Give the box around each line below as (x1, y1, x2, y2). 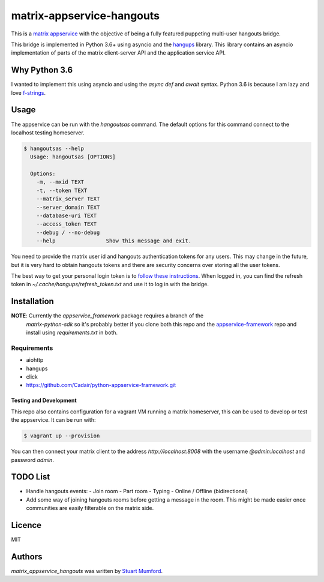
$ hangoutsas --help (23, 145, 84, 152)
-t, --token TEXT (36, 187, 88, 194)
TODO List (11, 472, 50, 482)
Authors (11, 551, 43, 562)
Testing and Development (11, 397, 77, 404)
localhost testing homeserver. (11, 129, 85, 136)
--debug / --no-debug (36, 229, 100, 236)
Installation (11, 296, 54, 307)
